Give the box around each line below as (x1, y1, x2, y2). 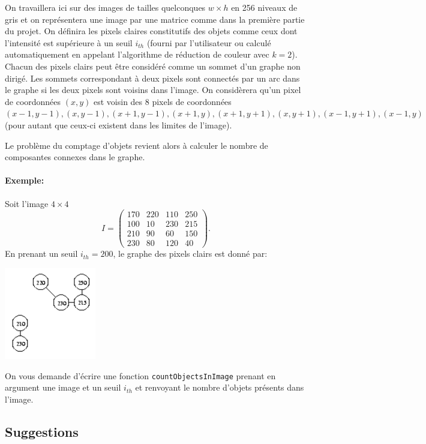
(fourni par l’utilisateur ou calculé (146, 36, 271, 49)
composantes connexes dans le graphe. (5, 151, 145, 163)
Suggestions (5, 422, 79, 440)
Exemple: (5, 174, 44, 187)
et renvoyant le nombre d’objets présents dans (135, 381, 304, 394)
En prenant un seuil (5, 247, 78, 260)
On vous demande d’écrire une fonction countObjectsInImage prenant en (5, 369, 276, 382)
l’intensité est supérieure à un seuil (5, 36, 133, 49)
